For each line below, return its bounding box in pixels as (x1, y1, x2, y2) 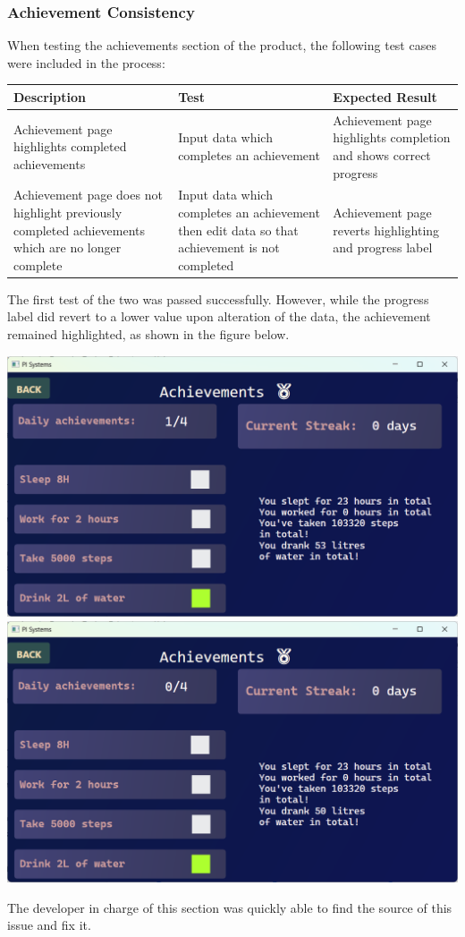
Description (13, 87, 87, 106)
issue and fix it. (7, 916, 91, 934)
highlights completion (333, 128, 451, 147)
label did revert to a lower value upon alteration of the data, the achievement (7, 307, 431, 326)
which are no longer (13, 238, 122, 257)
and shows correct (333, 145, 431, 164)
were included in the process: (7, 53, 165, 72)
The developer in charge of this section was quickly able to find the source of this (7, 898, 452, 916)
